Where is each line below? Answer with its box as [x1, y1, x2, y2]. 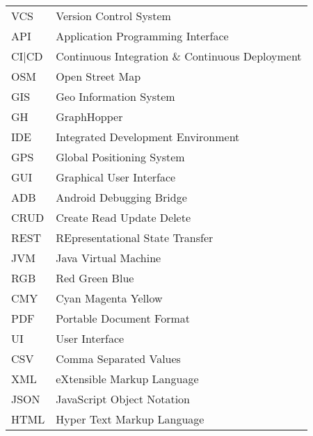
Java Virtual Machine [56, 250, 161, 266]
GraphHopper [56, 108, 123, 124]
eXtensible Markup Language [56, 371, 199, 387]
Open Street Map [56, 68, 141, 84]
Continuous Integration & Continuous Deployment [56, 48, 302, 64]
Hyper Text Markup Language [56, 411, 204, 427]
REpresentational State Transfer [56, 229, 214, 245]
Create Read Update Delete [56, 209, 191, 225]
